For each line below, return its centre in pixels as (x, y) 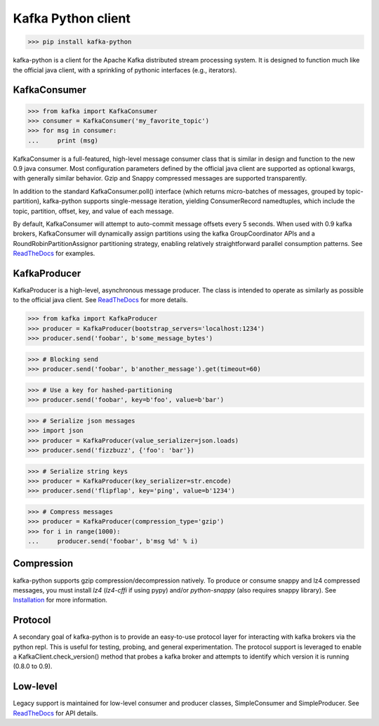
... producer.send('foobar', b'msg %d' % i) (113, 542)
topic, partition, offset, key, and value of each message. (93, 211)
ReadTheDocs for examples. (54, 254)
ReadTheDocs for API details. (55, 713)
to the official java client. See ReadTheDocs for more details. (101, 300)
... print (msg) (63, 140)
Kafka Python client (72, 18)
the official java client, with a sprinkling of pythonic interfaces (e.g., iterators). (125, 70)
